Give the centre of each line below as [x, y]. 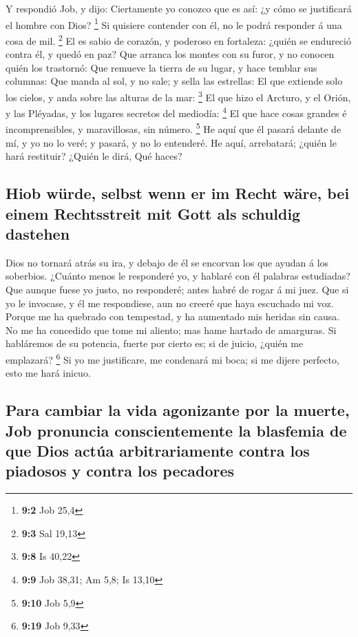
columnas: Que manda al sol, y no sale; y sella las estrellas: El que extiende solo [174, 81]
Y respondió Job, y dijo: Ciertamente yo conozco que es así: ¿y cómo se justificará [179, 8]
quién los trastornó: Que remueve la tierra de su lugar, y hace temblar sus [161, 67]
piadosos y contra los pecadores [120, 471]
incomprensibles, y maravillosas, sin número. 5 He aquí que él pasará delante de [173, 128]
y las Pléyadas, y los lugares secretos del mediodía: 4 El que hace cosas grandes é [176, 112]
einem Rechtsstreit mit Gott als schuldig [153, 213]
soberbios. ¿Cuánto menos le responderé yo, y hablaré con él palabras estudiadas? [178, 276]
